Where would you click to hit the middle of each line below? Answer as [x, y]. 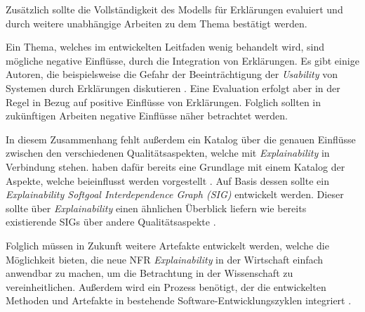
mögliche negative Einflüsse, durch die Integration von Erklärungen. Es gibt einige [182, 60]
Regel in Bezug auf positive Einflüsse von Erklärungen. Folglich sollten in [164, 102]
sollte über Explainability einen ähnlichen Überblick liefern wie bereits [156, 208]
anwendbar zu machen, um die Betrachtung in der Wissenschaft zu [150, 273]
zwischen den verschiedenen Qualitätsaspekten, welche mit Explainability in [168, 153]
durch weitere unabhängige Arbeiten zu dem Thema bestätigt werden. [157, 23]
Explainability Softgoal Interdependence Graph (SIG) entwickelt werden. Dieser [175, 194]
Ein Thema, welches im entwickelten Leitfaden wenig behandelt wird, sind [165, 47]
